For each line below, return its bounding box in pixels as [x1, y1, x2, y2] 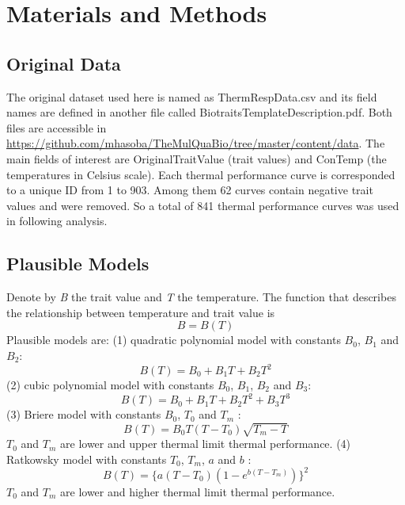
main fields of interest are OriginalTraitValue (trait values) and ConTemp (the [6, 150, 387, 166]
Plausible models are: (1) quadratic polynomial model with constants [6, 331, 341, 348]
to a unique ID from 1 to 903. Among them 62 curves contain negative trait [6, 182, 373, 198]
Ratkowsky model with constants [6, 450, 167, 467]
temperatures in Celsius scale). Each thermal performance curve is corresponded [6, 166, 396, 182]
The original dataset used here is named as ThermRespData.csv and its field [6, 88, 377, 105]
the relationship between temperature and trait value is [6, 304, 275, 320]
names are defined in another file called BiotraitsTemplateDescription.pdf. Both [6, 104, 392, 121]
